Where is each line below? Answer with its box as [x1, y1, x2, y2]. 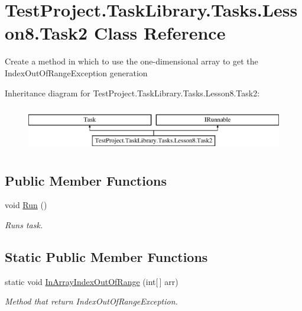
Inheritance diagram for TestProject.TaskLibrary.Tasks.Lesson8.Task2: [5, 86, 260, 99]
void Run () [5, 199, 47, 211]
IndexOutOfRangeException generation [5, 66, 148, 79]
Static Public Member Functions [5, 248, 208, 266]
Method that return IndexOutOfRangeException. [5, 295, 178, 307]
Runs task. [5, 219, 43, 231]
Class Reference [93, 21, 226, 45]
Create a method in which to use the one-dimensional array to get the [5, 55, 258, 67]
